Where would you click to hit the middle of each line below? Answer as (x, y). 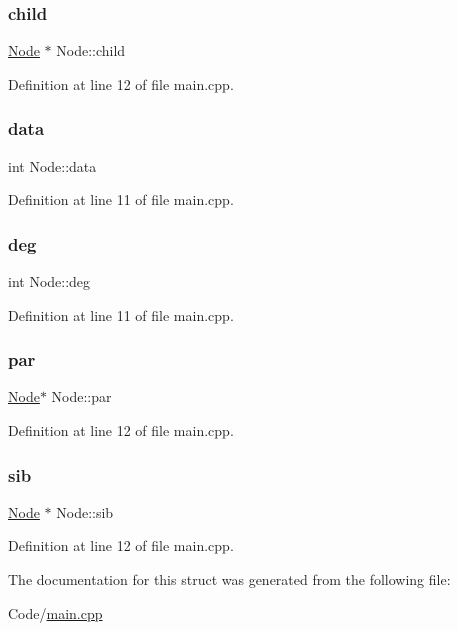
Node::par (81, 396)
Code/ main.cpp (55, 612)
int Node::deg (49, 281)
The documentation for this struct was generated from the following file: (229, 579)
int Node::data (52, 165)
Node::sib (85, 511)
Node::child (91, 50)
